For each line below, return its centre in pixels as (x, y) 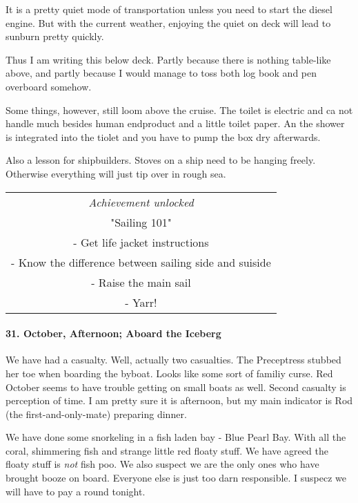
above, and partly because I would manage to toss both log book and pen (161, 73)
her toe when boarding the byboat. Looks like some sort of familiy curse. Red (169, 373)
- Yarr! (141, 302)
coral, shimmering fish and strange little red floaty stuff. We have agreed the (167, 450)
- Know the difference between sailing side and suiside (141, 262)
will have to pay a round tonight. (76, 491)
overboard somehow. (49, 86)
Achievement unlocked (141, 202)
